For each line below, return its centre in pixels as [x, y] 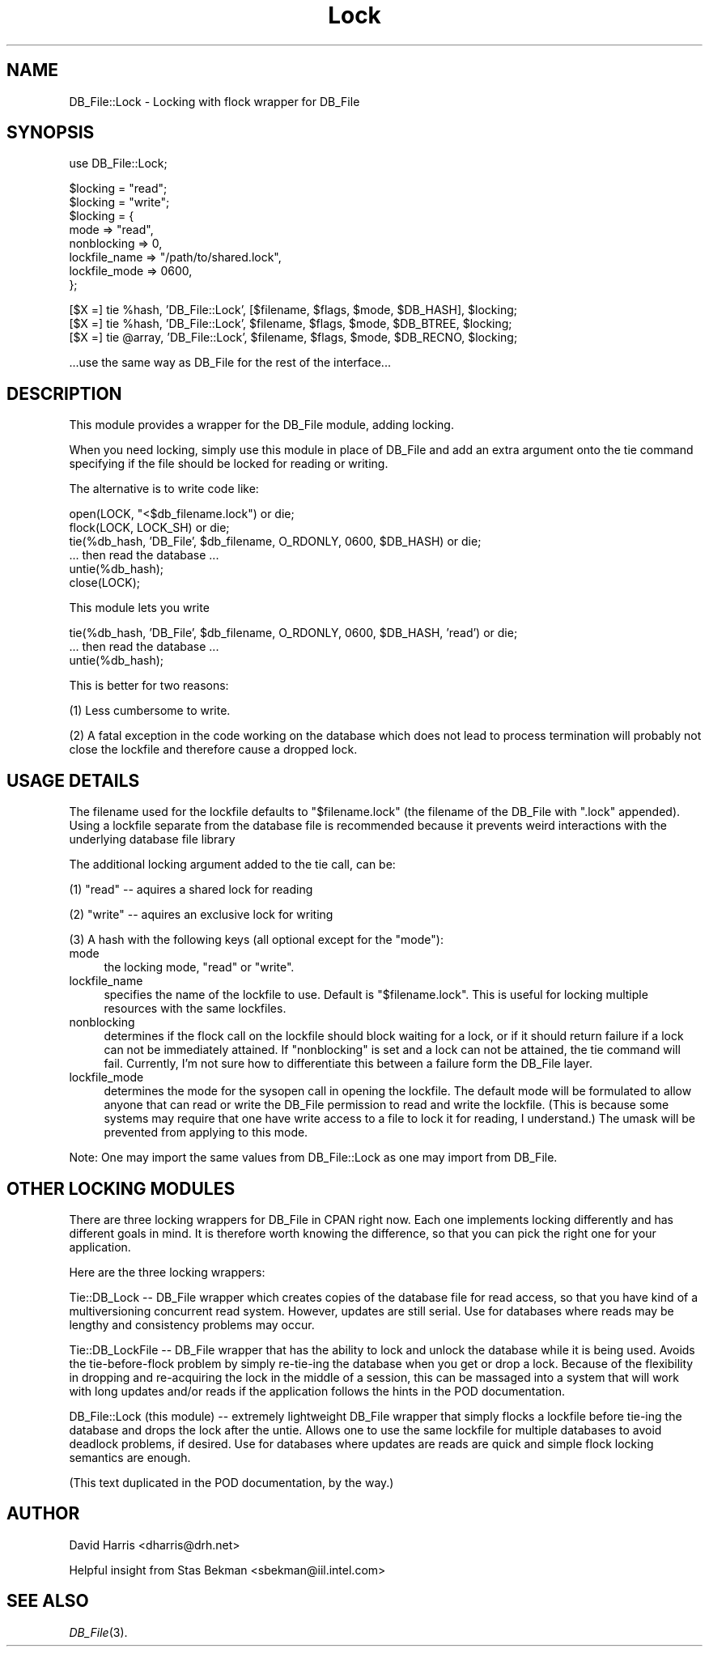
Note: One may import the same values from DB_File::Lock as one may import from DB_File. [313, 1158]
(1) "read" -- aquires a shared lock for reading [191, 890]
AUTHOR [43, 1514]
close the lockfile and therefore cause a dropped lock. [213, 750]
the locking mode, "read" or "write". [199, 967]
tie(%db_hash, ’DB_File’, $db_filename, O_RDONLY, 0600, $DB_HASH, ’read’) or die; [293, 633]
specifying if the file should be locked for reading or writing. [229, 464]
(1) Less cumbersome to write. [150, 711]
